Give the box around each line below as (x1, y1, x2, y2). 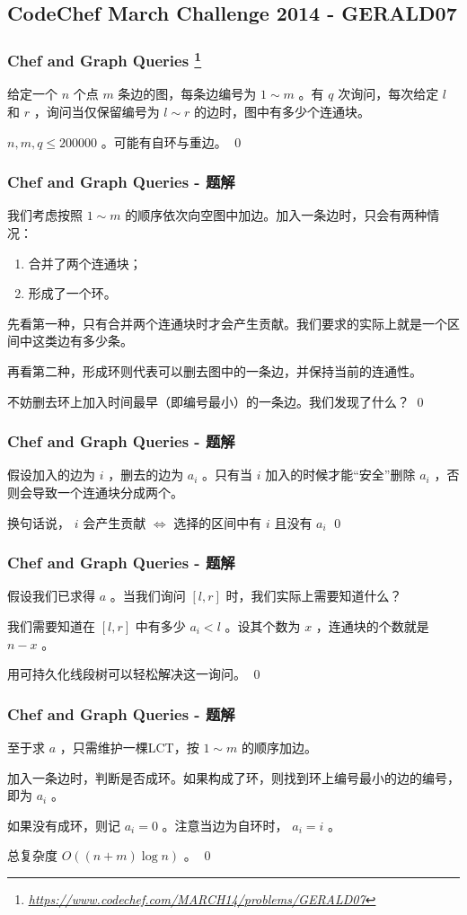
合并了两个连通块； (28, 253, 142, 272)
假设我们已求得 (7, 586, 95, 605)
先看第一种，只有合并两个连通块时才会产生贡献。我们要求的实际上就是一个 (7, 313, 447, 332)
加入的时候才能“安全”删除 (265, 465, 416, 484)
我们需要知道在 (7, 617, 95, 636)
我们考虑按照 (7, 206, 83, 224)
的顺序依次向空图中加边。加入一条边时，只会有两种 (125, 206, 427, 224)
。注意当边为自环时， (162, 815, 288, 834)
